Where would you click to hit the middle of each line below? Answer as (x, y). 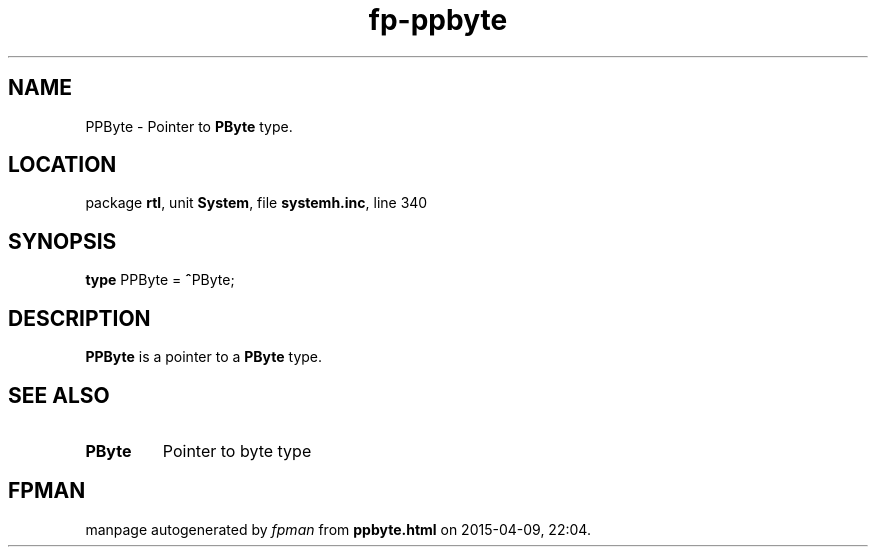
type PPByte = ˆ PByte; (160, 280)
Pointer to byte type (237, 450)
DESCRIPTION (79, 318)
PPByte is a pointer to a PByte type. (204, 357)
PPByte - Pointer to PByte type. (189, 126)
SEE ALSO (59, 395)
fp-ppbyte (438, 20)
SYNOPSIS (62, 241)
